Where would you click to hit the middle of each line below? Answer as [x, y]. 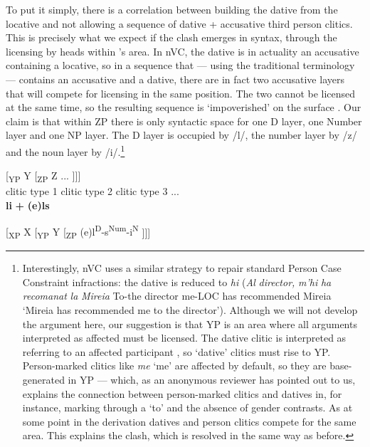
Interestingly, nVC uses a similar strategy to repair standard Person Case [182, 268]
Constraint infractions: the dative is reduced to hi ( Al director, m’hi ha [177, 282]
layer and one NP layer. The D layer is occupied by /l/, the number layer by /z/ [181, 135]
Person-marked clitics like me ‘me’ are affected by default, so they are [174, 366]
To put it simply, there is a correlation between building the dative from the [172, 9]
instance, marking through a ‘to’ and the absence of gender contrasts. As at [187, 407]
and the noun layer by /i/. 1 [65, 150]
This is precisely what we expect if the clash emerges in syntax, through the [171, 37]
